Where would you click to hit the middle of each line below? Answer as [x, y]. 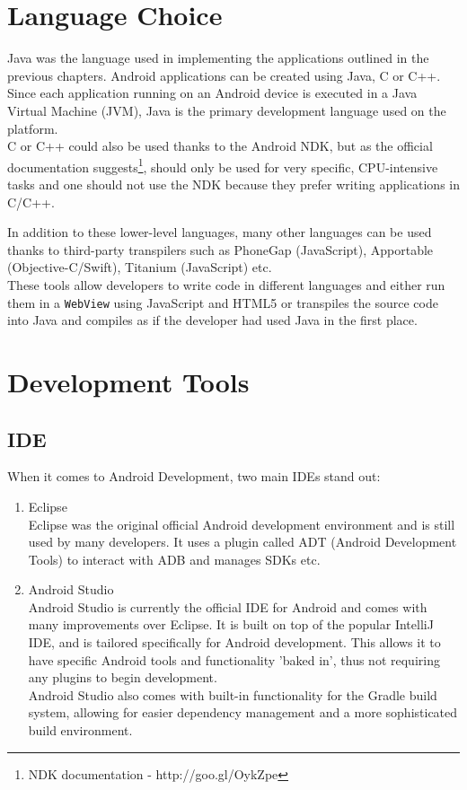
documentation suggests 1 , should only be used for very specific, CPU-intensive [223, 165]
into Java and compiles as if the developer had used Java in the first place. [212, 320]
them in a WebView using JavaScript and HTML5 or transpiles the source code [223, 302]
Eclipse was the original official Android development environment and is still [242, 524]
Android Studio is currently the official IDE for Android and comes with [228, 606]
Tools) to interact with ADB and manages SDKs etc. [174, 559]
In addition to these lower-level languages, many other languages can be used [220, 232]
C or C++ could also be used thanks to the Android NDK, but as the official [220, 146]
